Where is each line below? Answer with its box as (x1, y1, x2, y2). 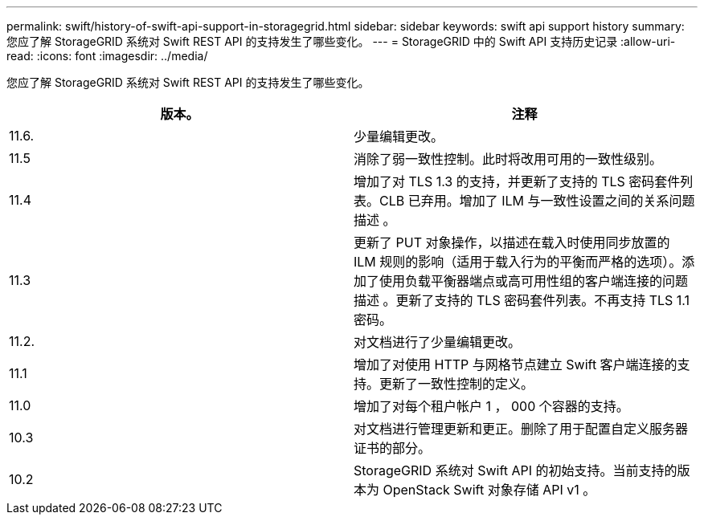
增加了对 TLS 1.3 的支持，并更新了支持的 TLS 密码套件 (354, 173, 681, 189)
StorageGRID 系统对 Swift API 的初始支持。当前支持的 (354, 462, 677, 478)
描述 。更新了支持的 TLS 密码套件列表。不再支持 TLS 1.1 (354, 292, 690, 308)
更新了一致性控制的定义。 (379, 376, 534, 392)
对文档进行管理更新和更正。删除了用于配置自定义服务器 (354, 421, 689, 437)
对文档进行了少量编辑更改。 (354, 334, 522, 350)
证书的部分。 (354, 440, 432, 456)
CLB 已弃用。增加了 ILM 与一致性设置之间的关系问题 (379, 193, 695, 209)
